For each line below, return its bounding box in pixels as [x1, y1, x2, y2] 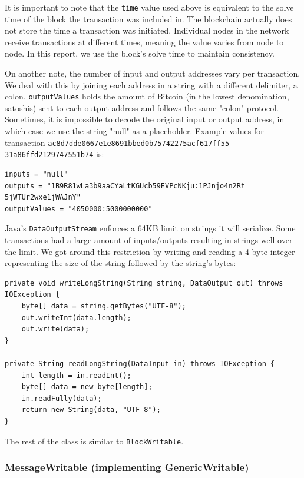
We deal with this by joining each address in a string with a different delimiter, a [5, 78, 298, 91]
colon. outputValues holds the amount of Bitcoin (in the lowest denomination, [5, 90, 289, 102]
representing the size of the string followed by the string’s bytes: [5, 257, 236, 269]
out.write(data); [21, 325, 90, 334]
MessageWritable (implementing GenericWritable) [5, 460, 249, 474]
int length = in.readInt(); [21, 371, 131, 380]
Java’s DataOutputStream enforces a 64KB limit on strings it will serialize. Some [5, 222, 296, 234]
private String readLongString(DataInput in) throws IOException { [5, 359, 275, 368]
